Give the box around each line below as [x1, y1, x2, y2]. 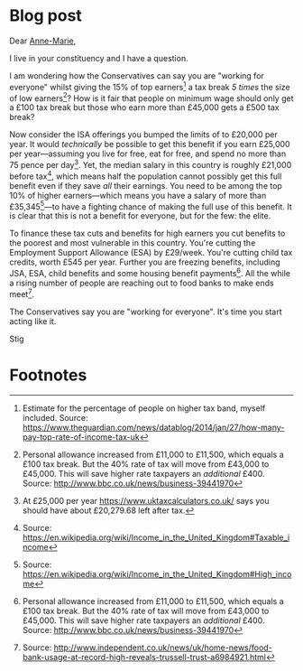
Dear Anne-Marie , [9, 35, 77, 46]
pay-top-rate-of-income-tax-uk [22, 432, 140, 443]
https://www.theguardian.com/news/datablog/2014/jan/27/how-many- [22, 422, 285, 433]
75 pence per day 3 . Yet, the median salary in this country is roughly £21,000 [9, 158, 292, 170]
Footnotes [9, 365, 87, 385]
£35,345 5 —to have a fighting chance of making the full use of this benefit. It [9, 200, 292, 212]
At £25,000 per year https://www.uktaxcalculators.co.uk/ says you [22, 496, 270, 507]
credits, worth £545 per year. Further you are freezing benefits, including [9, 256, 280, 267]
